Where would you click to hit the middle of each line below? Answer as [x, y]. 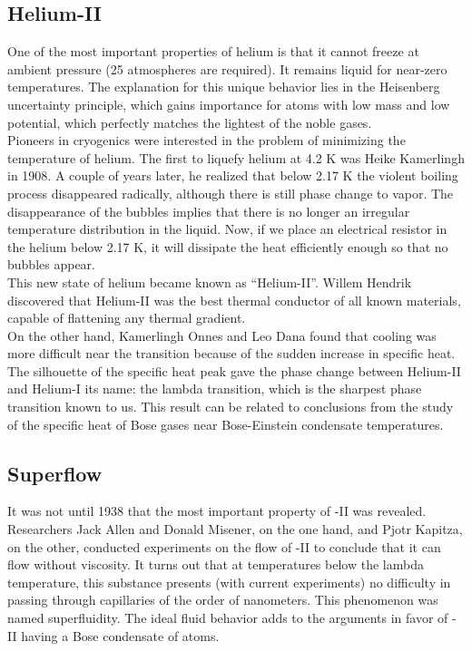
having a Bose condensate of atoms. [120, 635]
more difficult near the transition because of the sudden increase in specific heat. [231, 353]
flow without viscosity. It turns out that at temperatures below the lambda [216, 564]
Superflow [55, 473]
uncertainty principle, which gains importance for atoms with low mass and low [229, 104]
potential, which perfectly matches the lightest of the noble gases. [190, 122]
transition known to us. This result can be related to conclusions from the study [231, 407]
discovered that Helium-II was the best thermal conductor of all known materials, [234, 300]
